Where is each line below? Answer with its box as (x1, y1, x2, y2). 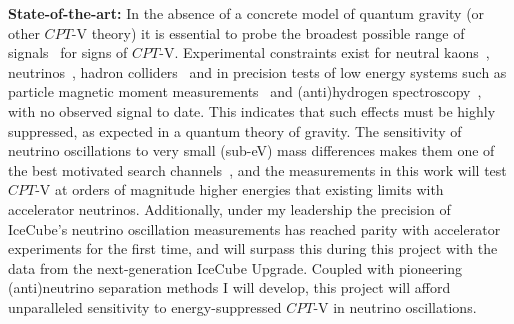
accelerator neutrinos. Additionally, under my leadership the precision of (8, 198, 451, 219)
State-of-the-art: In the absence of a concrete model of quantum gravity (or (8, 3, 485, 23)
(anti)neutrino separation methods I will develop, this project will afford (8, 277, 451, 298)
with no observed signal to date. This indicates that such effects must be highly (8, 100, 496, 121)
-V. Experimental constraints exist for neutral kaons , (159, 42, 490, 63)
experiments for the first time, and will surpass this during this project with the (8, 238, 498, 259)
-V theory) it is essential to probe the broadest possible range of (71, 22, 465, 43)
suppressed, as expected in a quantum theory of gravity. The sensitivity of (8, 120, 462, 141)
